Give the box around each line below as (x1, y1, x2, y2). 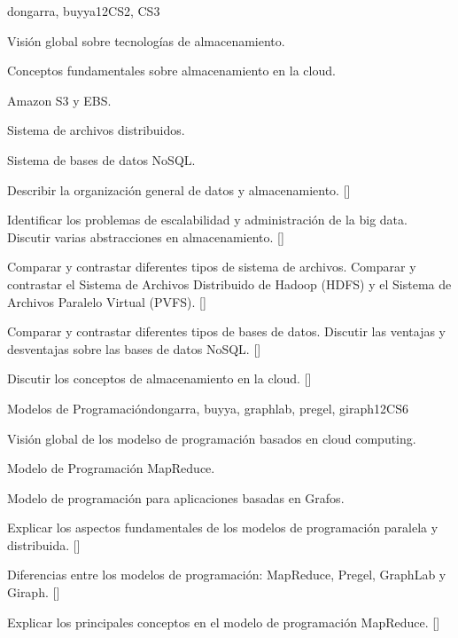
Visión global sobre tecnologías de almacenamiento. (7, 31, 285, 50)
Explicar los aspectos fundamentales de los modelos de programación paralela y (7, 518, 439, 537)
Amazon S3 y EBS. (7, 91, 112, 109)
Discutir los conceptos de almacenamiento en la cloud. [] (7, 369, 312, 388)
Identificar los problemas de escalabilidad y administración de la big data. (7, 210, 408, 229)
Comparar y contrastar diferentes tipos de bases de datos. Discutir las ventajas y (7, 322, 446, 341)
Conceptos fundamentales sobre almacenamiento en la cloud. (7, 61, 336, 80)
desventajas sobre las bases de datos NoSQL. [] (7, 339, 261, 358)
